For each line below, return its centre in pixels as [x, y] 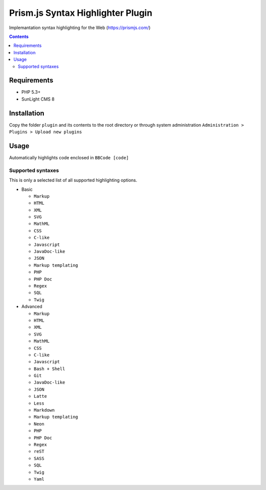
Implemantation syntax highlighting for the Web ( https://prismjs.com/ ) [80, 28]
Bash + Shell [50, 369]
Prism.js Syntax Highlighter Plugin [81, 13]
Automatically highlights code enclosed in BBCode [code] [69, 157]
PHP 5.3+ [31, 92]
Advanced [32, 307]
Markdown [44, 410]
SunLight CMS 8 [38, 99]
